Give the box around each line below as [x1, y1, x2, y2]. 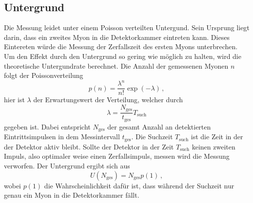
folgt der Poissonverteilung [4, 70, 83, 80]
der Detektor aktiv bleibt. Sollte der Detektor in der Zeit [4, 141, 174, 151]
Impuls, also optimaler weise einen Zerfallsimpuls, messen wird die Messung [4, 151, 230, 161]
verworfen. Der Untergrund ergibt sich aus [4, 160, 130, 170]
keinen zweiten [192, 141, 235, 151]
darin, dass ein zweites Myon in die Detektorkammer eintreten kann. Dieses [4, 32, 230, 42]
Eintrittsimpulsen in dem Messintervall [4, 131, 120, 142]
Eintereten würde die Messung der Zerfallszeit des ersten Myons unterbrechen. [4, 41, 238, 52]
